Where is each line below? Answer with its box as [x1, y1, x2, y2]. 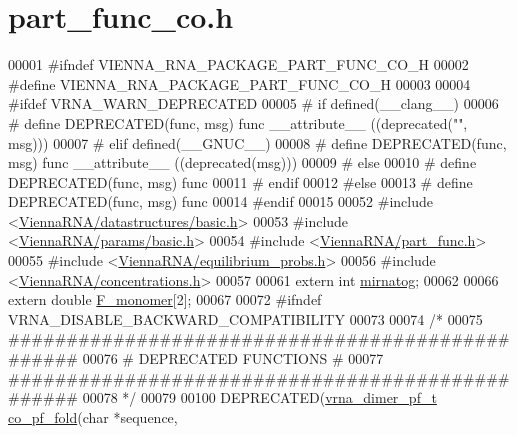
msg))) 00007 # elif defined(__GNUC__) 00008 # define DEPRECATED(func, [8, 132, 507, 153]
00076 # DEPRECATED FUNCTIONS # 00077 [82, 348, 384, 369]
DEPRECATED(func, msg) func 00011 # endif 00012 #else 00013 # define [8, 171, 473, 192]
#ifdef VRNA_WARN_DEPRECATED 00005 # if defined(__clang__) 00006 [8, 93, 499, 114]
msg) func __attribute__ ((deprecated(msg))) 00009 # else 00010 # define [8, 152, 477, 173]
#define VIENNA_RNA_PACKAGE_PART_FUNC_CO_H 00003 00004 [8, 73, 471, 94]
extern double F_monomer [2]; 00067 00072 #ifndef [8, 289, 322, 310]
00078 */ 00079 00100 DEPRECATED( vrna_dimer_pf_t [82, 387, 437, 408]
